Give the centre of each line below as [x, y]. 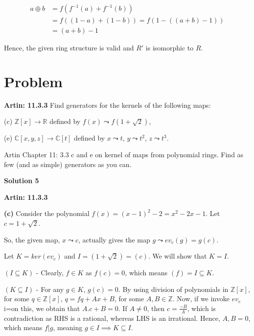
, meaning [68, 327]
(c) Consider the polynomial [47, 213]
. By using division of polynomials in [173, 289]
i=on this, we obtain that [42, 308]
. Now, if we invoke [201, 299]
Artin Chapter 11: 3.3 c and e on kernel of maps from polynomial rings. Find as [124, 154]
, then [156, 308]
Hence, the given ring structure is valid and [69, 48]
